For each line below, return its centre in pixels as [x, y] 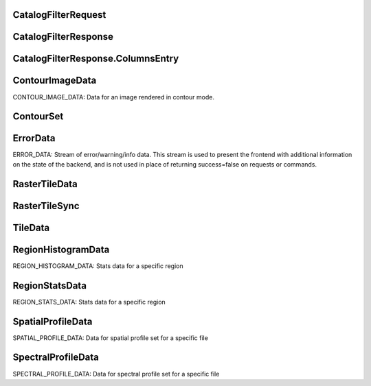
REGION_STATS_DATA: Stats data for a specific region [89, 302]
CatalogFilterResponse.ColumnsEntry [96, 59]
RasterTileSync [46, 206]
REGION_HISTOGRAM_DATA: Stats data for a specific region [98, 266]
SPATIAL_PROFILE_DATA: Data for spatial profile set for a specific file [111, 338]
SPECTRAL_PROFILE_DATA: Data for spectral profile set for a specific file [116, 374]
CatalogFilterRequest [59, 15]
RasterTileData [45, 184]
